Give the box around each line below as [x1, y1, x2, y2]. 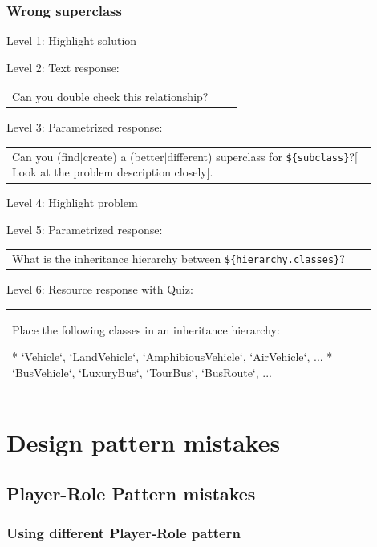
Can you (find [12, 148, 80, 164]
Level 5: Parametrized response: [6, 221, 163, 237]
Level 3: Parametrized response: [6, 119, 163, 136]
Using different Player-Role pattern [6, 523, 241, 543]
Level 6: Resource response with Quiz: [6, 281, 193, 298]
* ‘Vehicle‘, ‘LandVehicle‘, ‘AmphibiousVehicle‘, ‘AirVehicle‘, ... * [12, 348, 333, 365]
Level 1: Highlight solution [6, 32, 137, 49]
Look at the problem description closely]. [12, 164, 213, 180]
